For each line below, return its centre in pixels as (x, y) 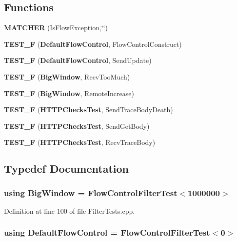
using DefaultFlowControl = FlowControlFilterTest (107, 232)
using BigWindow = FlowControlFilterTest (91, 192)
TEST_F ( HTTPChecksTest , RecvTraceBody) (80, 142)
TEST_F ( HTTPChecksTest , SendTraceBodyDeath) (89, 110)
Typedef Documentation (66, 169)
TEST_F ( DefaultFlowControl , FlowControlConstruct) (93, 44)
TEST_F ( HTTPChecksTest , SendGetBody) (77, 126)
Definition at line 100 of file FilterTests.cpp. (69, 211)
